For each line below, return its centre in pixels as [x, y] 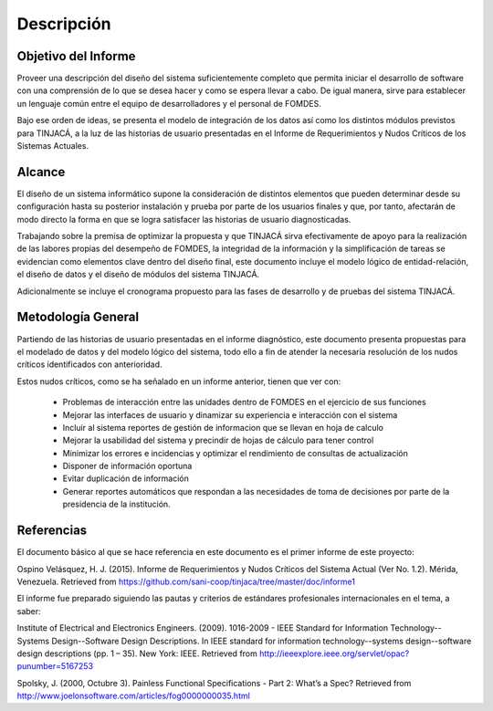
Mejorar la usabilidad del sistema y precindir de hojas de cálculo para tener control [218, 440]
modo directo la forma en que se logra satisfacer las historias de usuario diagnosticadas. [184, 219]
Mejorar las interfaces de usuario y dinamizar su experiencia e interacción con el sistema [230, 414]
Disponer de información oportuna [127, 466]
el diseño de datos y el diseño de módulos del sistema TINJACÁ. [138, 275]
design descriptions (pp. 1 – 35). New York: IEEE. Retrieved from [137, 653]
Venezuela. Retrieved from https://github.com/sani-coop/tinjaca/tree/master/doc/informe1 [186, 581]
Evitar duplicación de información [126, 478]
